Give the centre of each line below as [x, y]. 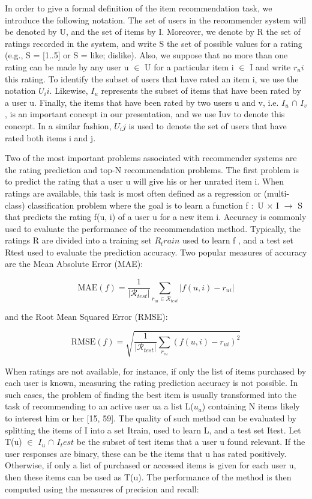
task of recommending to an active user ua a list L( [99, 406]
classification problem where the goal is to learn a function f [138, 205]
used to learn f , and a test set [238, 240]
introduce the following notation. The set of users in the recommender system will [156, 20]
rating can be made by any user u [67, 66]
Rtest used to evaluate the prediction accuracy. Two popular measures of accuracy [156, 252]
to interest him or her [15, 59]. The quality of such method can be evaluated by [151, 418]
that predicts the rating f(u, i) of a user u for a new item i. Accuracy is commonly [156, 217]
